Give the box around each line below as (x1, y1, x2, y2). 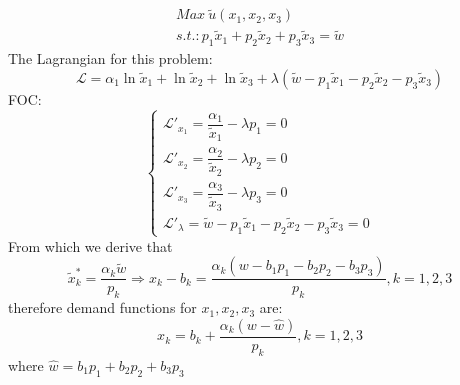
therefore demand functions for (8, 297, 197, 318)
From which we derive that (8, 235, 173, 256)
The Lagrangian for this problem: (8, 48, 213, 69)
